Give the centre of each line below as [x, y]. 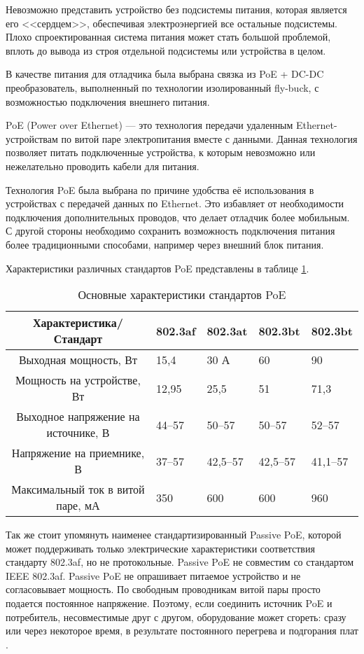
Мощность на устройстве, [78, 380]
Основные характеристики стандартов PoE [182, 295]
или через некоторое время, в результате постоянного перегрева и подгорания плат [182, 631]
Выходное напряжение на [78, 417]
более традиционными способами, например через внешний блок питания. [165, 244]
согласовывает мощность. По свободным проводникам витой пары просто [163, 589]
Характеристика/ [78, 323]
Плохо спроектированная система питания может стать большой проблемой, [168, 37]
